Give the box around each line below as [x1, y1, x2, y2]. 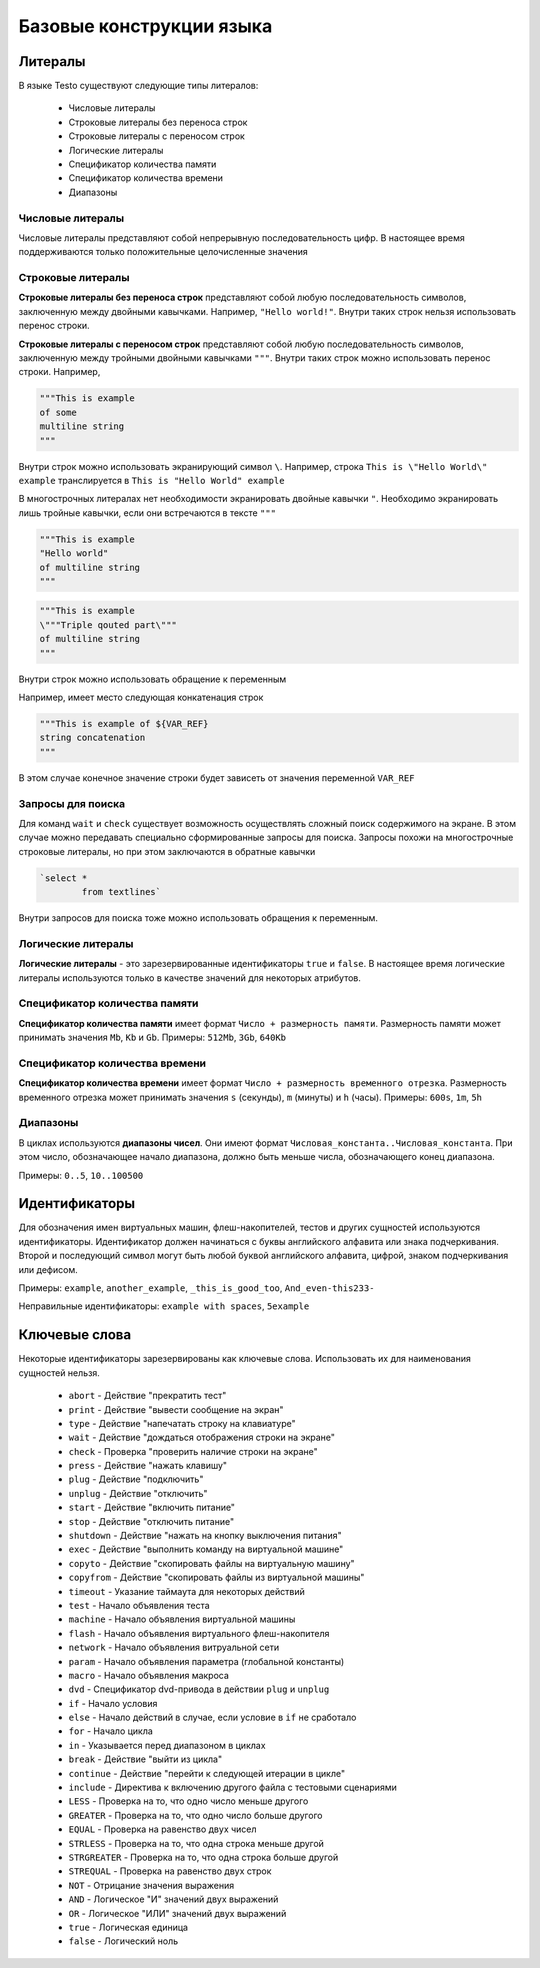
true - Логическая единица [68, 1921, 189, 1933]
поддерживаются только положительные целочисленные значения [18, 246, 309, 258]
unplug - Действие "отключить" [68, 1487, 209, 1499]
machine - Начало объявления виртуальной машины [68, 1613, 296, 1625]
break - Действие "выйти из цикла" [68, 1753, 223, 1765]
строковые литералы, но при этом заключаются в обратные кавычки [18, 845, 316, 857]
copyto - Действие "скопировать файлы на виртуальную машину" [68, 1557, 355, 1569]
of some [39, 406, 77, 418]
